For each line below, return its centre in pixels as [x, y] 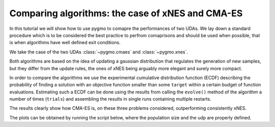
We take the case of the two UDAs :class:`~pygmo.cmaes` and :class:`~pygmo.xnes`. [99, 52]
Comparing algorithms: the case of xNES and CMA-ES [126, 13]
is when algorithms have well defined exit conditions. [65, 43]
